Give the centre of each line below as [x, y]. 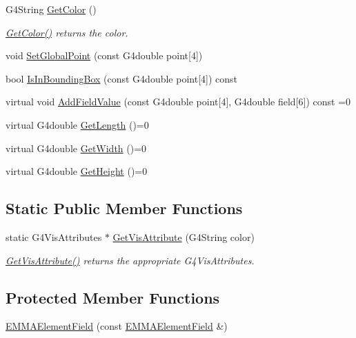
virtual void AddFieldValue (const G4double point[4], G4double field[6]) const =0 [178, 102]
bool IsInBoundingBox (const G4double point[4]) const [121, 78]
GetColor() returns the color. [67, 32]
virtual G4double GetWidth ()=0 [76, 148]
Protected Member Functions [113, 297]
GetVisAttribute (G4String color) [184, 236]
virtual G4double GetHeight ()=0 [77, 171]
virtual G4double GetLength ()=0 [77, 124]
